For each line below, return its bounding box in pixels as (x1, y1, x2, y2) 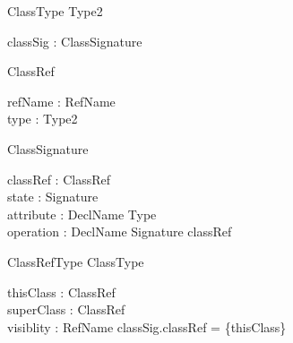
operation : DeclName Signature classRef (7, 222, 232, 241)
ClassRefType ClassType (7, 252, 144, 270)
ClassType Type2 (7, 2, 103, 20)
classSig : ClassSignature (7, 31, 142, 50)
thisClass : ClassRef (7, 282, 116, 301)
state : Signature (7, 187, 99, 206)
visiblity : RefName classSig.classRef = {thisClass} (7, 317, 287, 336)
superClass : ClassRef (7, 300, 125, 319)
